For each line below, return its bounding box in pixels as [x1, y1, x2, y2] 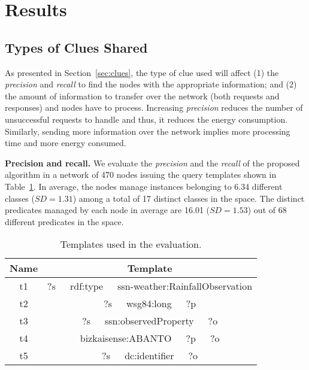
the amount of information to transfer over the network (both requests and [5, 89, 280, 102]
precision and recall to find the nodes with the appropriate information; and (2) [5, 78, 297, 90]
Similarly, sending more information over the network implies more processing [5, 125, 290, 137]
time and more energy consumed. [5, 137, 126, 149]
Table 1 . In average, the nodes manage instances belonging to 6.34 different [5, 180, 283, 192]
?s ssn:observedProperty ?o [82, 314, 218, 328]
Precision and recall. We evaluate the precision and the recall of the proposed [5, 156, 300, 169]
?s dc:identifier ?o [102, 348, 198, 363]
